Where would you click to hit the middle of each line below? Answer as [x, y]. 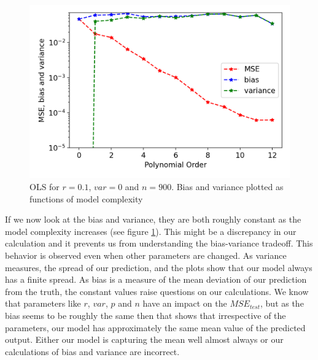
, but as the [282, 303]
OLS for [45, 186]
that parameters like [43, 303]
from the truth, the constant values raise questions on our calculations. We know [157, 291]
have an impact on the [185, 303]
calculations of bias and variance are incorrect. [92, 351]
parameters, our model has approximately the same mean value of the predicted [155, 327]
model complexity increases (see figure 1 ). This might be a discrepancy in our [151, 231]
